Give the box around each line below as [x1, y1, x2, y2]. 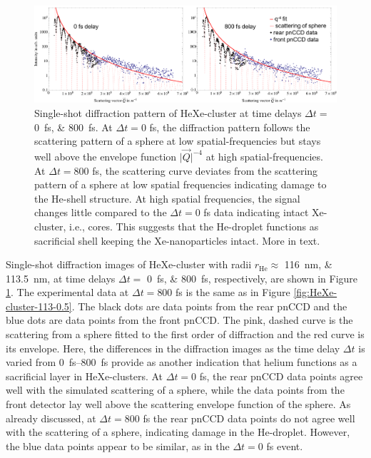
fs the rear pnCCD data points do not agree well [143, 410, 355, 425]
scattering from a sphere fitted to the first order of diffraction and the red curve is [6, 327, 365, 342]
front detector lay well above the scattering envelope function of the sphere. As [6, 397, 351, 412]
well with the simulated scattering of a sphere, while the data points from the [6, 382, 345, 397]
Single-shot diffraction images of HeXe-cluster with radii [6, 257, 252, 272]
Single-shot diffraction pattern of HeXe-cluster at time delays [34, 105, 302, 120]
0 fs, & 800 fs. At [34, 119, 113, 134]
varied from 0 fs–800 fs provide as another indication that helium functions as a [6, 355, 357, 370]
